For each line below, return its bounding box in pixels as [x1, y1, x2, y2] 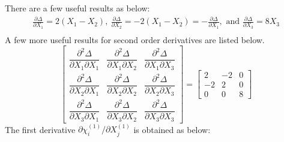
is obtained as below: [133, 123, 211, 135]
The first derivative [5, 123, 76, 135]
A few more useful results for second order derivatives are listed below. [5, 33, 265, 46]
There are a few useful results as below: [5, 2, 150, 14]
